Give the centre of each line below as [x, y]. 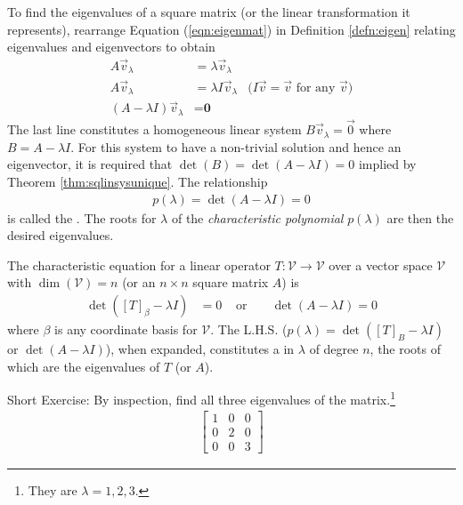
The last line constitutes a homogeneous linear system [154, 129]
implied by [387, 164]
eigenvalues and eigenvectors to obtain [111, 47]
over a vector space [381, 265]
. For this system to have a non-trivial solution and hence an [236, 146]
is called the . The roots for [82, 217]
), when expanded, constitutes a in [200, 348]
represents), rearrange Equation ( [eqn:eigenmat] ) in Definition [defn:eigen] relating [231, 29]
